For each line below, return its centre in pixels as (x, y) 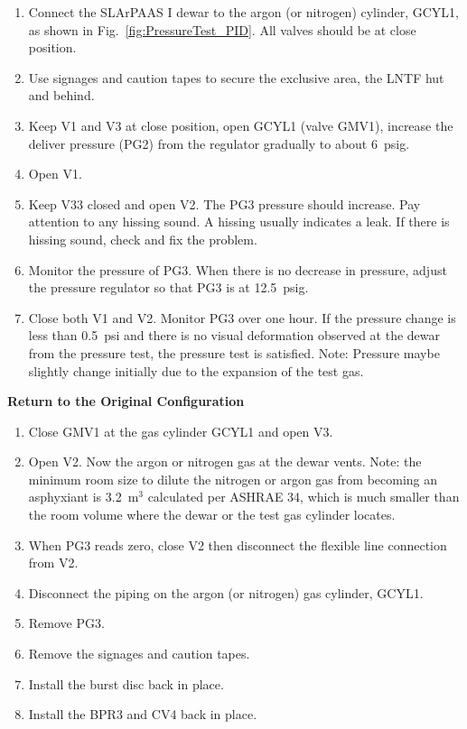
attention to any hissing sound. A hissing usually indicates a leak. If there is (239, 221)
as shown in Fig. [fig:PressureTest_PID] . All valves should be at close (222, 29)
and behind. (61, 95)
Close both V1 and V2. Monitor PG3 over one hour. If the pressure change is (242, 317)
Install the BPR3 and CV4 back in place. (143, 714)
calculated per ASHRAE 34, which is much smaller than (304, 497)
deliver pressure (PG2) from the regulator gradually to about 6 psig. (219, 143)
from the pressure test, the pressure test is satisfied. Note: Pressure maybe (234, 352)
